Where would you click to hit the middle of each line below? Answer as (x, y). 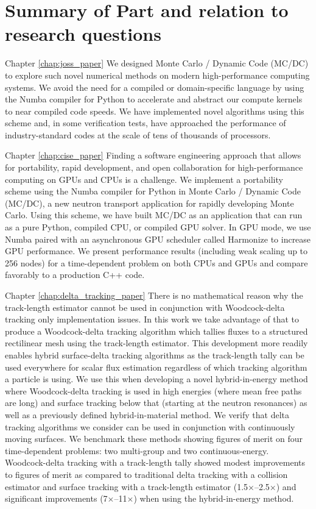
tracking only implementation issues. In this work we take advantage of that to (152, 319)
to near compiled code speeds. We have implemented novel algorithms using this (155, 111)
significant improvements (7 (56, 498)
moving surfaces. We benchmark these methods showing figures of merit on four (154, 439)
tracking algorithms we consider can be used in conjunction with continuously (150, 426)
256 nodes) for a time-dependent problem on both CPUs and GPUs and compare (156, 262)
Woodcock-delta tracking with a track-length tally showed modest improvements (155, 462)
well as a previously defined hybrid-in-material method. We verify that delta (147, 414)
